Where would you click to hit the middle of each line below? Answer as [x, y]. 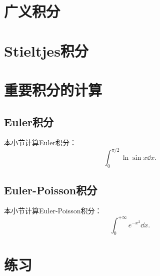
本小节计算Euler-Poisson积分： [53, 211]
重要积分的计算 [53, 89]
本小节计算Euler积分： [40, 143]
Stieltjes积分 [46, 50]
